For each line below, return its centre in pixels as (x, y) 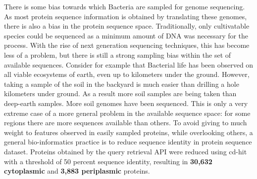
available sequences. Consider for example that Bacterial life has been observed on (129, 64)
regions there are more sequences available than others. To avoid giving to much (126, 123)
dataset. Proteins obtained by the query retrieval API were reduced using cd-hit (126, 151)
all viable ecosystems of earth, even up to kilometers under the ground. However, (127, 74)
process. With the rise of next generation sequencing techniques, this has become (127, 45)
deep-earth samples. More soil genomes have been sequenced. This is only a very (126, 103)
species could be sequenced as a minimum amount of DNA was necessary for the (126, 35)
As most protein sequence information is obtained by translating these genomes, (126, 16)
